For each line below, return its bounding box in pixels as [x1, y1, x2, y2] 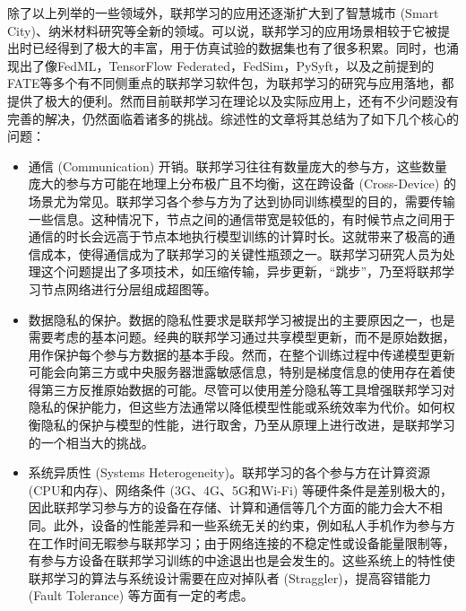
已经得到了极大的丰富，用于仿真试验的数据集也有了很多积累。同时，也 [31, 39, 446, 57]
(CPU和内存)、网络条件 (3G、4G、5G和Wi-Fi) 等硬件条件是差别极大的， [28, 480, 453, 499]
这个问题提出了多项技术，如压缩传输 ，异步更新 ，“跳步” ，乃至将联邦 [40, 262, 443, 281]
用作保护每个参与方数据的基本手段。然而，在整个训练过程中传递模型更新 [28, 345, 455, 363]
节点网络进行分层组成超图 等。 [40, 279, 217, 298]
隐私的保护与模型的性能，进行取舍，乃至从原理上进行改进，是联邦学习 [40, 415, 455, 434]
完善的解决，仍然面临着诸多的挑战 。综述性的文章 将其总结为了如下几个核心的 [7, 109, 459, 127]
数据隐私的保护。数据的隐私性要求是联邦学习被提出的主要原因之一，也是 [28, 310, 455, 328]
